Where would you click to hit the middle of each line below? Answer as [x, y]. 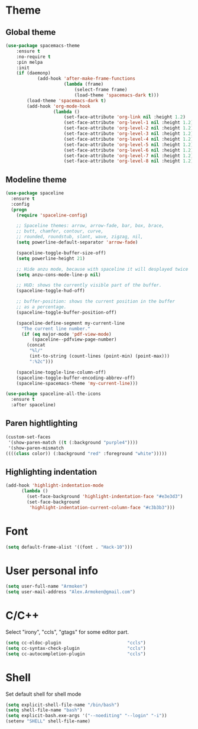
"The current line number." [56, 329]
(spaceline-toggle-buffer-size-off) [61, 253]
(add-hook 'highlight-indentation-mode [55, 485]
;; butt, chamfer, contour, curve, [60, 231]
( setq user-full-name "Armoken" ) [47, 587]
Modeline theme [36, 179]
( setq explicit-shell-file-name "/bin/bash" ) [62, 705]
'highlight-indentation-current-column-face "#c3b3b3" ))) [102, 507]
